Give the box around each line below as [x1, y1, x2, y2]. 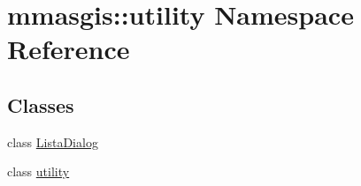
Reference [7, 31, 130, 67]
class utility [7, 162, 70, 181]
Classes [7, 91, 74, 118]
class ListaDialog [7, 132, 98, 151]
